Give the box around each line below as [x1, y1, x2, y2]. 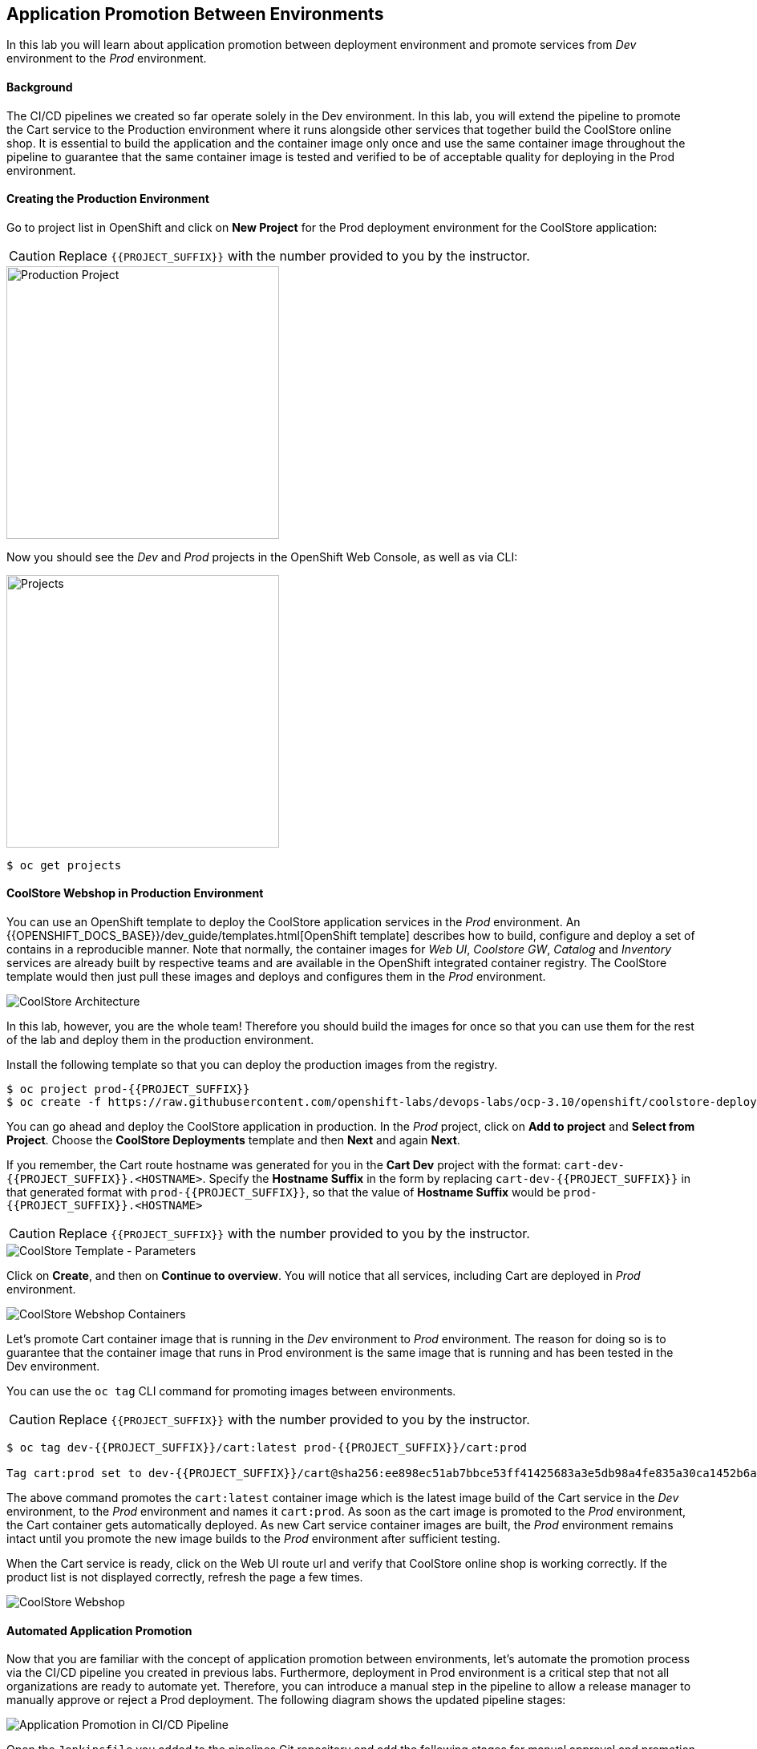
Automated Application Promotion [6, 1623, 192, 1638]
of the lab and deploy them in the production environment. [6, 1033, 314, 1047]
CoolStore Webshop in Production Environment [6, 886, 264, 901]
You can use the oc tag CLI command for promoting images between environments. [6, 1384, 456, 1399]
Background [6, 80, 73, 95]
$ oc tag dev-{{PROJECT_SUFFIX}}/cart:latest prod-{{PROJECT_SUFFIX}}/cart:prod [6, 1441, 528, 1455]
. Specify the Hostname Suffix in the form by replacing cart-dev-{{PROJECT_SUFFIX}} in [202, 1172, 691, 1186]
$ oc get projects [6, 858, 122, 872]
